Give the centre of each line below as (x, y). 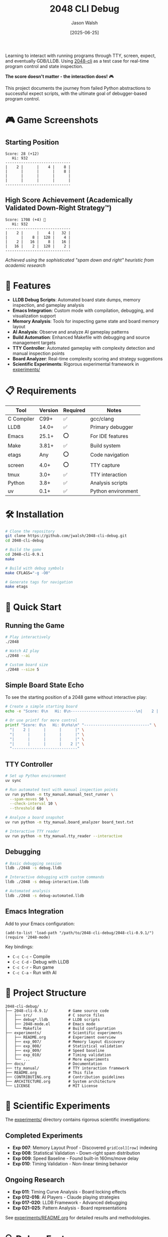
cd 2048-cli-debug (24, 541)
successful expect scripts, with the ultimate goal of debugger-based (76, 93)
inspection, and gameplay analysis (48, 305)
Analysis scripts (109, 482)
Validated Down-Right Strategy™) (58, 208)
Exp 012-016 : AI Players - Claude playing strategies (66, 1197)
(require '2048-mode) (28, 937)
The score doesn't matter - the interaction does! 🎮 (60, 76)
